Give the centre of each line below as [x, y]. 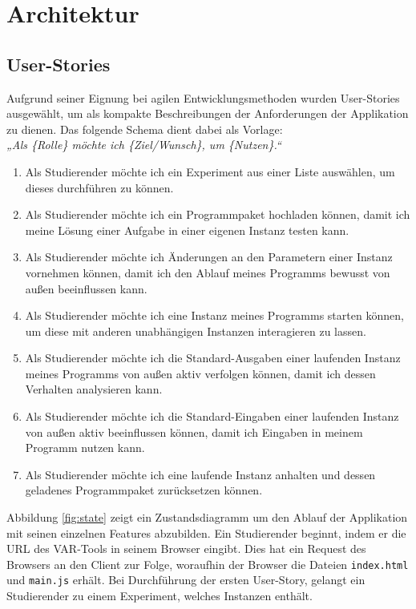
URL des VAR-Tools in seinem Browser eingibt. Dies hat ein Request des [186, 549]
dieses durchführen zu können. [99, 187]
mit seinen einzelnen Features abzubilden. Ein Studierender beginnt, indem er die [206, 532]
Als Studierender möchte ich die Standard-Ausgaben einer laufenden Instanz [213, 358]
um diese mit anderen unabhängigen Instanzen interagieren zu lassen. [196, 331]
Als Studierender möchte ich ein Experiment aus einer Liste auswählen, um [210, 171]
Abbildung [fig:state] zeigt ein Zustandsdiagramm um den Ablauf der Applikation [207, 517]
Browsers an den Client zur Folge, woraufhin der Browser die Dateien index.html [208, 564]
